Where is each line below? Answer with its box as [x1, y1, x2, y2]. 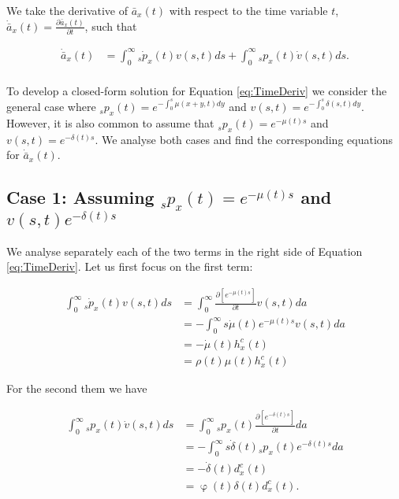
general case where [6, 98, 96, 115]
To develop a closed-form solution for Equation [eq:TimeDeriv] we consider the [6, 82, 387, 98]
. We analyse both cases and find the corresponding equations [95, 131, 393, 147]
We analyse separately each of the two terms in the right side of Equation [6, 242, 363, 259]
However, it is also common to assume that [6, 115, 214, 131]
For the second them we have [6, 380, 147, 397]
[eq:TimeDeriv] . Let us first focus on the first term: [6, 258, 253, 275]
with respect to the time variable [169, 2, 328, 18]
